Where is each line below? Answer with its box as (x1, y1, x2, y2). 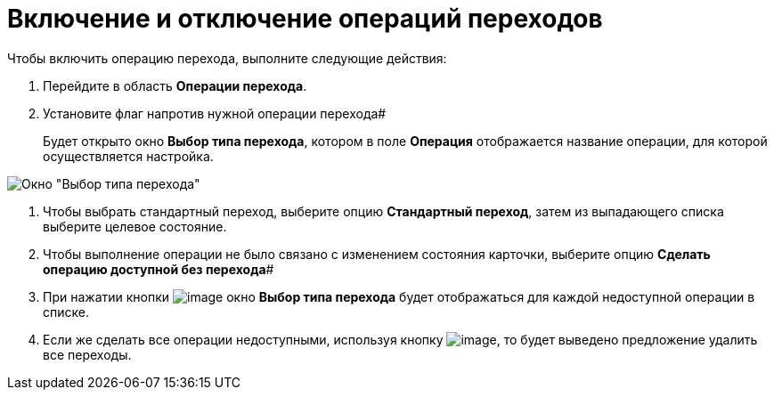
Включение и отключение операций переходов (7, 4, 603, 34)
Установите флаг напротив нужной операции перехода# (43, 105, 387, 121)
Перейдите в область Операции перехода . (43, 77, 307, 93)
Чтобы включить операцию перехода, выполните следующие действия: (7, 50, 447, 66)
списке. (43, 304, 89, 320)
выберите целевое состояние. (43, 218, 227, 234)
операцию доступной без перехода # (43, 261, 274, 277)
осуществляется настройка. (43, 148, 214, 164)
